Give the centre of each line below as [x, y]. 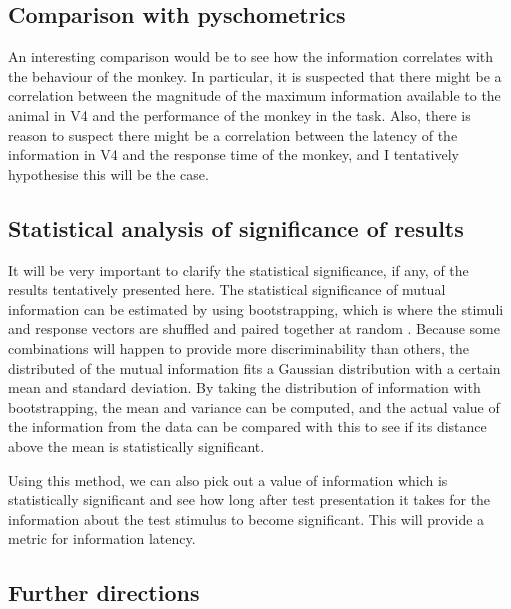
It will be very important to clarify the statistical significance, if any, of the [238, 269]
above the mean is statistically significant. [136, 445]
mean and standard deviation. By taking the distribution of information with [244, 387]
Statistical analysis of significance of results [236, 227]
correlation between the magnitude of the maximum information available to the [254, 95]
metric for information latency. [102, 538]
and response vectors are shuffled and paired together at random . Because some [254, 328]
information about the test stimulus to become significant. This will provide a [246, 518]
